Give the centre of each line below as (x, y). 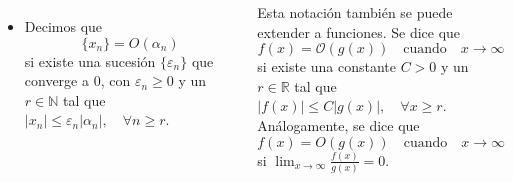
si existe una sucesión (90, 60)
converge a (56, 80)
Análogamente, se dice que (338, 124)
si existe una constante (326, 66)
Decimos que (63, 26)
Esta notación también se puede (355, 12)
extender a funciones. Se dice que (359, 31)
